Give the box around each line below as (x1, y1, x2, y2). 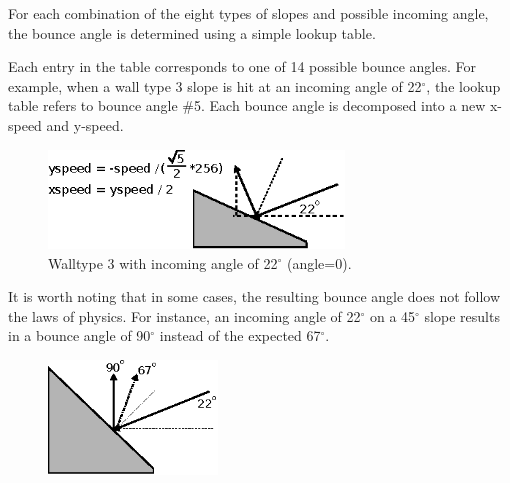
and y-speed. (46, 114, 124, 135)
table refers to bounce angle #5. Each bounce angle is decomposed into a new (8, 95, 486, 116)
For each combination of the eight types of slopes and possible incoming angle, (8, 3, 489, 23)
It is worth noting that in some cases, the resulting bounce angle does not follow (8, 286, 501, 307)
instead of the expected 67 (159, 325, 321, 346)
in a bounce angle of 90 (8, 325, 151, 346)
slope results (424, 305, 500, 326)
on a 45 (369, 305, 416, 326)
